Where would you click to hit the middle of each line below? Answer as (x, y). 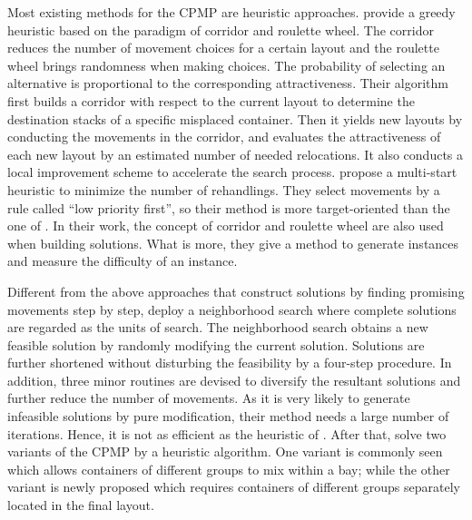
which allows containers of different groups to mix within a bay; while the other (229, 469)
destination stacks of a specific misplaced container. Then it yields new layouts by (235, 118)
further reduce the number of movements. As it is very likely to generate (209, 398)
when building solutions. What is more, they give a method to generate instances (233, 243)
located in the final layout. (81, 505)
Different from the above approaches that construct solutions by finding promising (236, 291)
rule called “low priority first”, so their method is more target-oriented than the (229, 207)
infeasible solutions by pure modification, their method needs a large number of (228, 416)
